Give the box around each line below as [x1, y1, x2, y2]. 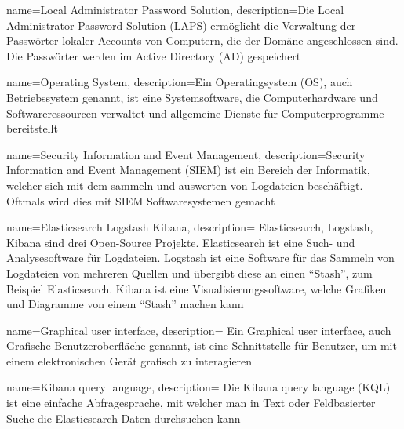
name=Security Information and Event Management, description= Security [6, 146, 366, 162]
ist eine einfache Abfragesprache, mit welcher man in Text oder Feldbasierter [6, 394, 376, 411]
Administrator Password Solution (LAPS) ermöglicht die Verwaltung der [6, 16, 356, 33]
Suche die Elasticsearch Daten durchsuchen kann [6, 409, 241, 426]
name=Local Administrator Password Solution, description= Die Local [6, 2, 344, 17]
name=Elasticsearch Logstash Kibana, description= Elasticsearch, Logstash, [6, 219, 373, 235]
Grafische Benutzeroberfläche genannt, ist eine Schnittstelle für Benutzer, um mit [6, 337, 397, 354]
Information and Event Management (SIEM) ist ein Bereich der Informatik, [6, 162, 370, 178]
